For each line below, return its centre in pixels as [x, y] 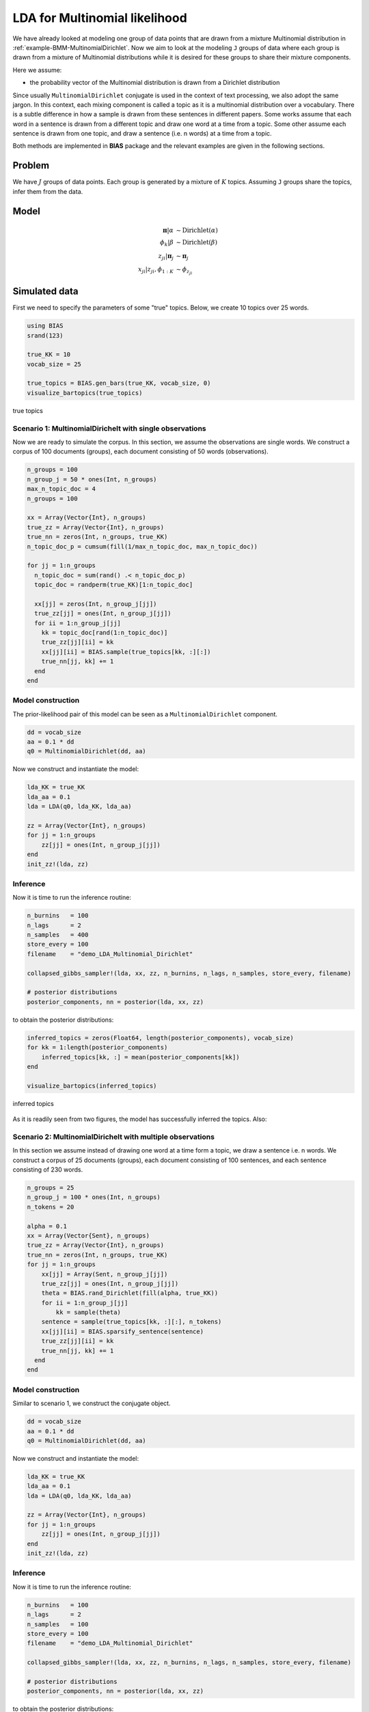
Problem [31, 165]
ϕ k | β [167, 243]
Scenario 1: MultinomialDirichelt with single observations [109, 428]
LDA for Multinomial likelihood [100, 18]
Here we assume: [37, 70]
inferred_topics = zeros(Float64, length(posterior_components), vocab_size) [160, 1038]
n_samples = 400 [58, 935]
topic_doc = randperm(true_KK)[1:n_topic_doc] [114, 585]
